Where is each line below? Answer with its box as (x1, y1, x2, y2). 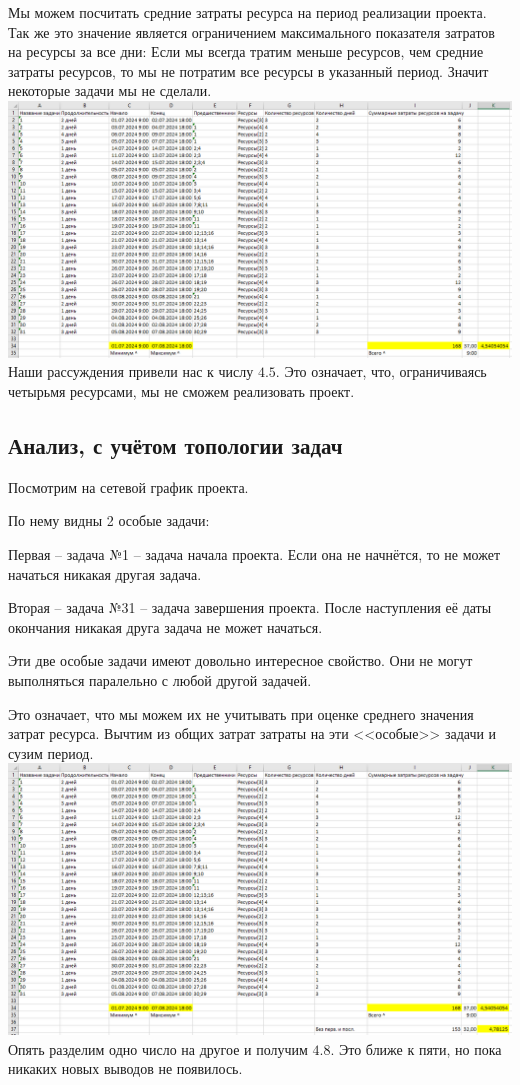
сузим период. (8, 742, 94, 763)
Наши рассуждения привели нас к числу (8, 361, 254, 382)
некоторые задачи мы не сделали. (8, 80, 212, 101)
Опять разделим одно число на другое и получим (8, 1038, 308, 1059)
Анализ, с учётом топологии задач (8, 430, 343, 461)
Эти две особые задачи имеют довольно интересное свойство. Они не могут (8, 650, 473, 671)
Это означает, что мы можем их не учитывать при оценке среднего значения (8, 703, 474, 724)
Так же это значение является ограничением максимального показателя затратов (8, 21, 495, 42)
